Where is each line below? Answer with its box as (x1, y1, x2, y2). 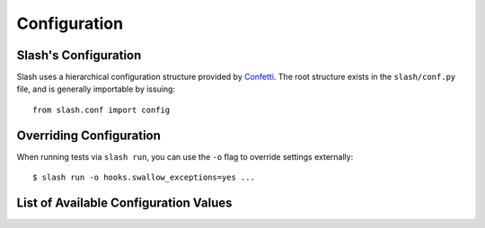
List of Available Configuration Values (16, 195, 233, 210)
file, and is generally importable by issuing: (16, 83, 175, 94)
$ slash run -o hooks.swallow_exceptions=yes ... (32, 172, 256, 183)
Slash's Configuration (16, 48, 142, 63)
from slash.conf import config (32, 104, 171, 115)
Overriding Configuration (16, 127, 162, 143)
